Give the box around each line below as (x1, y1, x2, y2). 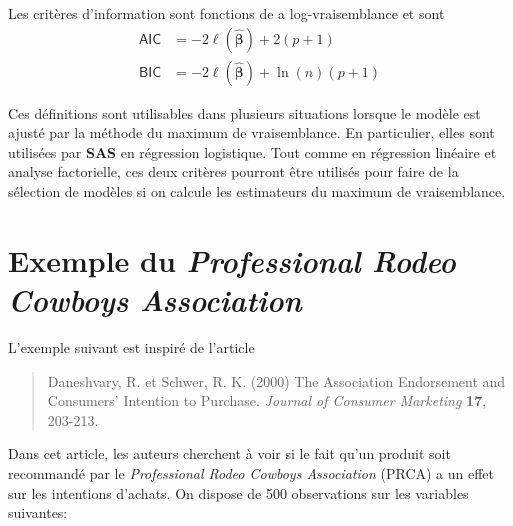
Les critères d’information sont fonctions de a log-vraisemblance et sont (8, 3, 445, 23)
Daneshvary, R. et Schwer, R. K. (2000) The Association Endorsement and (47, 370, 506, 391)
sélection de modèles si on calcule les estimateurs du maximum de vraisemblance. (8, 181, 506, 202)
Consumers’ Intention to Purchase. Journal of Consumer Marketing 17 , (47, 390, 487, 411)
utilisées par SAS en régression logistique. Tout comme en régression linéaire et (8, 141, 497, 162)
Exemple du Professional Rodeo (8, 239, 456, 281)
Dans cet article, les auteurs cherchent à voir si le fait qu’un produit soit (8, 443, 451, 464)
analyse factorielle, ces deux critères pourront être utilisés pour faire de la (8, 161, 459, 182)
